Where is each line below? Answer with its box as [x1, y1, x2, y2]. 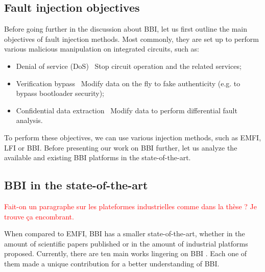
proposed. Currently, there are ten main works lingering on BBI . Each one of [4, 248, 247, 259]
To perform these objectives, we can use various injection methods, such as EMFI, [4, 132, 261, 142]
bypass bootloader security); [16, 88, 105, 98]
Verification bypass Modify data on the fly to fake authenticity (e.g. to [16, 78, 240, 88]
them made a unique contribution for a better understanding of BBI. [4, 258, 220, 268]
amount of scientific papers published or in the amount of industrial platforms [4, 238, 248, 249]
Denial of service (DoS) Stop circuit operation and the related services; [16, 60, 242, 71]
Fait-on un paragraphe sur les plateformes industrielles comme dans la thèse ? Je [4, 201, 257, 211]
